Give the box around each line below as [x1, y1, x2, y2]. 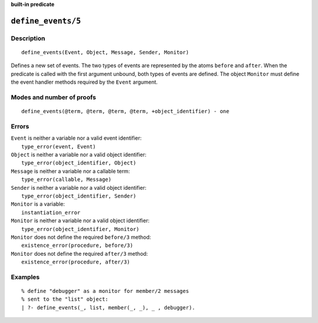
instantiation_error [21, 209, 81, 216]
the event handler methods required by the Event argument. [11, 78, 158, 85]
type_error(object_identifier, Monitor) [21, 226, 140, 232]
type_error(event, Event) [21, 143, 97, 150]
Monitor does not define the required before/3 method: [11, 233, 151, 240]
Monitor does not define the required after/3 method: [11, 250, 148, 257]
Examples [11, 273, 40, 281]
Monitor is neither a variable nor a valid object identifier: [11, 217, 150, 224]
